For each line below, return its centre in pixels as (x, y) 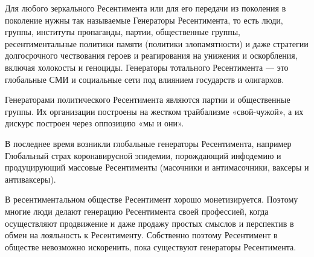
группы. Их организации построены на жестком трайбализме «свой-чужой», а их (154, 111)
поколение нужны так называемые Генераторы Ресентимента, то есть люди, (144, 20)
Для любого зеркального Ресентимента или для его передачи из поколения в (146, 8)
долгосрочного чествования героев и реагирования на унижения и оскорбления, (151, 55)
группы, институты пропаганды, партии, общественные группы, (123, 32)
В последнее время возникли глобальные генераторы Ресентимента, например (148, 143)
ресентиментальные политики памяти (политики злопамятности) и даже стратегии (157, 43)
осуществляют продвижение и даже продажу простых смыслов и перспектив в (149, 223)
